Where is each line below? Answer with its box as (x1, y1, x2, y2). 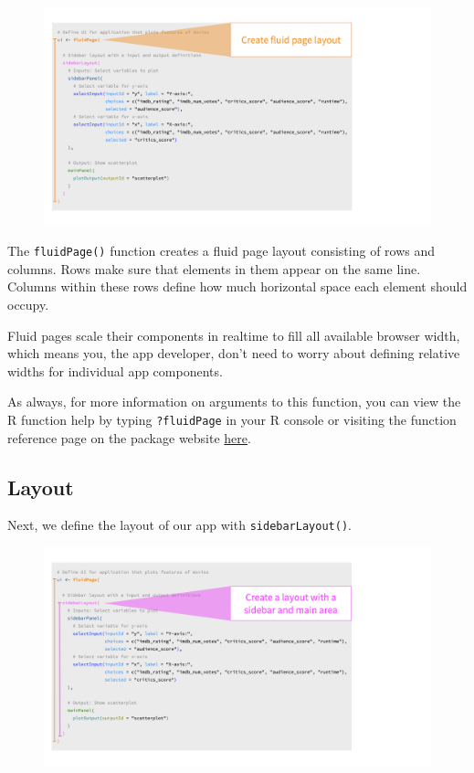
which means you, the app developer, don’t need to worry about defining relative (7, 344, 460, 363)
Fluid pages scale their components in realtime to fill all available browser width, (7, 325, 460, 344)
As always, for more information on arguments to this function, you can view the (7, 392, 461, 411)
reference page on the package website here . (7, 428, 251, 447)
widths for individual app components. (7, 361, 223, 380)
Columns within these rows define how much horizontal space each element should (7, 277, 468, 296)
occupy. (7, 294, 49, 313)
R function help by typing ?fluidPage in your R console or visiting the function (7, 409, 457, 429)
